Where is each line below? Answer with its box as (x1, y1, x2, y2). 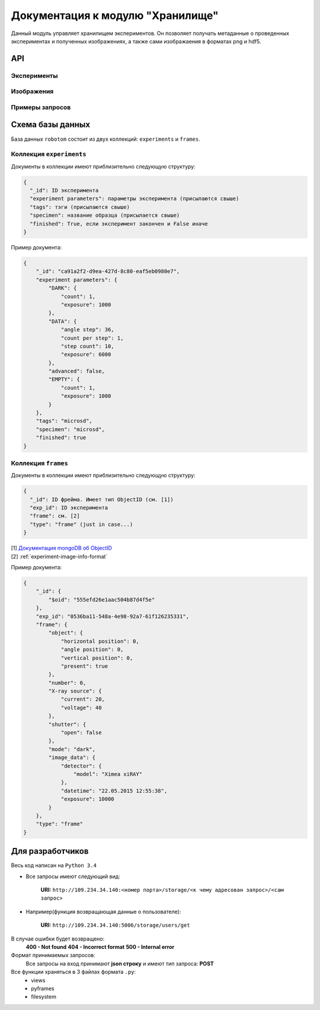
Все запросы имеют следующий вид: (25, 873, 121, 880)
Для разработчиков (11, 846, 89, 856)
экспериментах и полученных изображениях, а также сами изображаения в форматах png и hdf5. (11, 37, 261, 45)
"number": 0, (48, 679, 87, 686)
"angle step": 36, (60, 327, 115, 333)
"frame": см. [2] (30, 512, 80, 520)
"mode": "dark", (48, 746, 96, 752)
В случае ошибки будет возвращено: (11, 935, 105, 942)
